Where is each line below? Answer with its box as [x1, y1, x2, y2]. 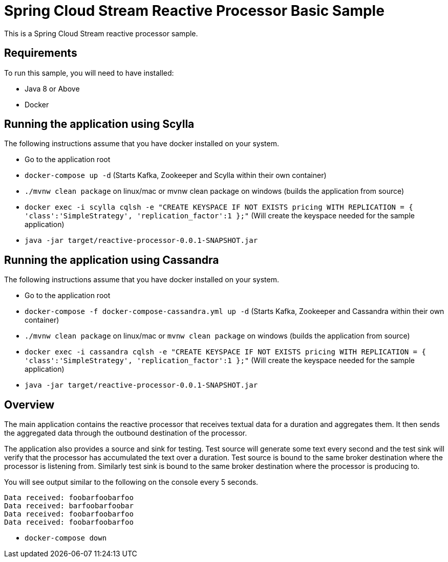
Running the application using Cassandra [4, 253, 219, 266]
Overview [4, 398, 55, 411]
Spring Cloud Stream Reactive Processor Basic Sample [4, 2, 385, 19]
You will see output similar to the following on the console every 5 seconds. [4, 478, 259, 487]
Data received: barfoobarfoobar [4, 502, 134, 510]
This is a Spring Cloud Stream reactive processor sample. [4, 29, 198, 38]
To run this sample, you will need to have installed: [4, 68, 174, 77]
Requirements [4, 47, 77, 60]
